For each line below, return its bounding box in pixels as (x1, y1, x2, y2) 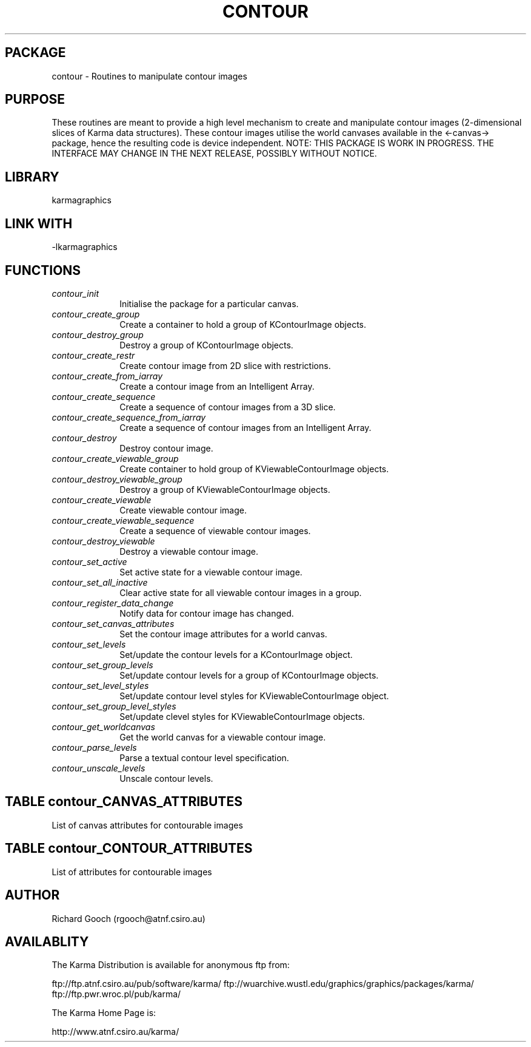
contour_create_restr (52, 350, 135, 361)
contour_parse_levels (52, 742, 137, 753)
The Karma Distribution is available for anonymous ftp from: (52, 960, 290, 971)
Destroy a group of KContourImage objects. (119, 339, 293, 350)
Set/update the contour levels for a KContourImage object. (119, 649, 353, 660)
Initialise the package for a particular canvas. (119, 298, 299, 309)
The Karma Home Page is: (52, 1008, 156, 1018)
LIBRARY (5, 169, 59, 185)
